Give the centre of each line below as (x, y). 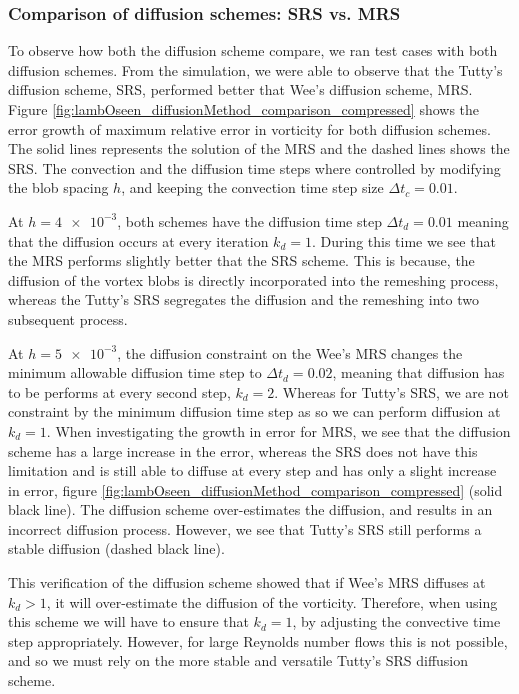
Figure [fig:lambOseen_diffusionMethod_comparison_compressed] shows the (244, 109)
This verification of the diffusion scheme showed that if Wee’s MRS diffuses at (247, 582)
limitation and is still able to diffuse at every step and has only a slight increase (252, 470)
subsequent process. (68, 318)
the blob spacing (58, 187)
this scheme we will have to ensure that (128, 621)
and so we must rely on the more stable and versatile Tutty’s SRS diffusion (238, 660)
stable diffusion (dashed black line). (116, 548)
